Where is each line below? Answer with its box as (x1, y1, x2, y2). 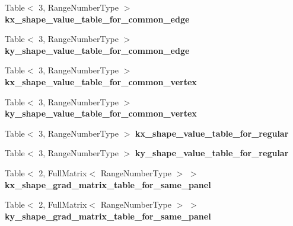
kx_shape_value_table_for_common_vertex (5, 75, 197, 88)
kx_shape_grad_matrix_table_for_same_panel (5, 178, 211, 191)
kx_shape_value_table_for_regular (135, 127, 289, 139)
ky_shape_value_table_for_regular (135, 147, 289, 159)
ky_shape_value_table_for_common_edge (5, 44, 190, 56)
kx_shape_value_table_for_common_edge (5, 12, 190, 25)
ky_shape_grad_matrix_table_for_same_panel (5, 209, 211, 222)
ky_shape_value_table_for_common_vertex (5, 107, 197, 120)
